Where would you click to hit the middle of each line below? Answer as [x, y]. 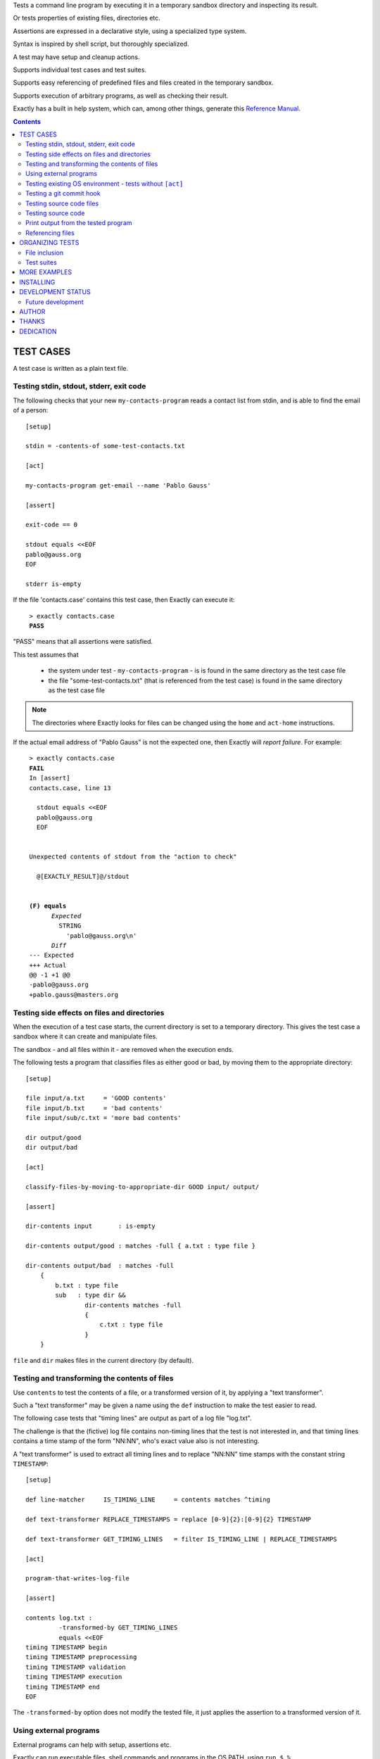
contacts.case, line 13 [70, 788]
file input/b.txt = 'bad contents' [94, 1108]
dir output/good [53, 1137]
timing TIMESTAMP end [63, 1687]
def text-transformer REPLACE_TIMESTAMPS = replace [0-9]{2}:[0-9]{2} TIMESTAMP [169, 1519]
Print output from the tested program [79, 223]
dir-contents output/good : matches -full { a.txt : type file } [141, 1246]
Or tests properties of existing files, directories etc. [87, 18]
